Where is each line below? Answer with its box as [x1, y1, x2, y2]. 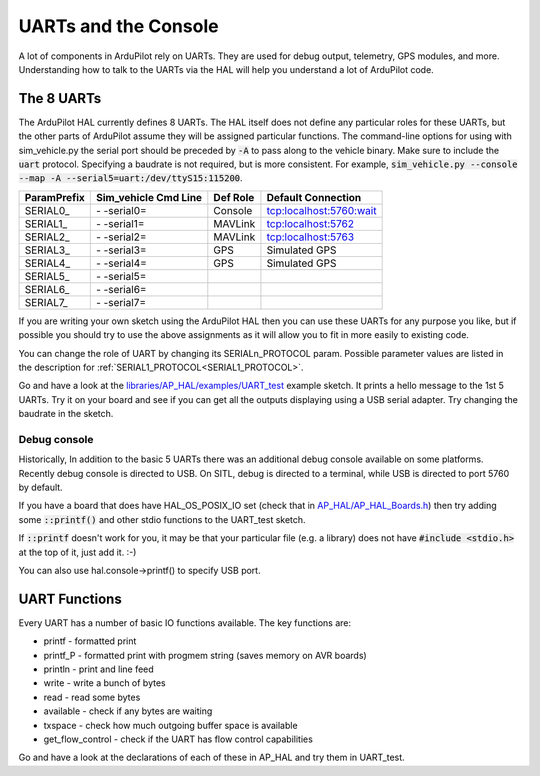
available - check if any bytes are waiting [43, 705, 213, 717]
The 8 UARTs [18, 90, 102, 107]
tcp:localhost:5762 [266, 216, 355, 230]
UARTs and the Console [18, 15, 219, 37]
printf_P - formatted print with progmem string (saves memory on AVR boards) [43, 649, 367, 661]
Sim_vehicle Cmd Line [95, 190, 203, 204]
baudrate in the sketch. [18, 408, 114, 420]
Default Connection [266, 190, 362, 204]
